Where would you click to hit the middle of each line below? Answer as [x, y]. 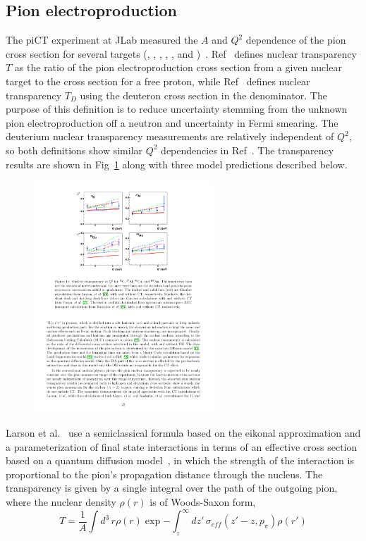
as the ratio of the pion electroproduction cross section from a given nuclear [178, 67]
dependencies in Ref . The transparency [248, 150]
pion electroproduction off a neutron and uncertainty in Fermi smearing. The [172, 122]
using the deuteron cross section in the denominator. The [203, 95]
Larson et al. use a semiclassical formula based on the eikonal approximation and [183, 433]
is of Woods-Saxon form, [203, 502]
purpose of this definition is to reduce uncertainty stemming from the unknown [177, 109]
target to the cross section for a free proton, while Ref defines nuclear [158, 81]
